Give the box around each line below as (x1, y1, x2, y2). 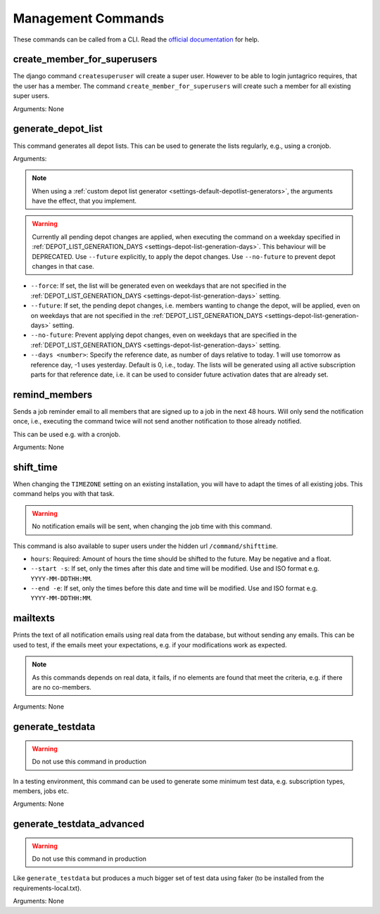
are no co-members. (32, 683, 91, 691)
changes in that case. (32, 262, 94, 271)
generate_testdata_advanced (13, 818, 144, 830)
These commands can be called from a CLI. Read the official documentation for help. (13, 35, 260, 44)
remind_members (13, 388, 93, 400)
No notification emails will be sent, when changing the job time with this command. (32, 522, 272, 531)
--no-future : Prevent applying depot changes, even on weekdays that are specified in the (30, 331, 297, 339)
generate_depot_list (13, 123, 103, 135)
